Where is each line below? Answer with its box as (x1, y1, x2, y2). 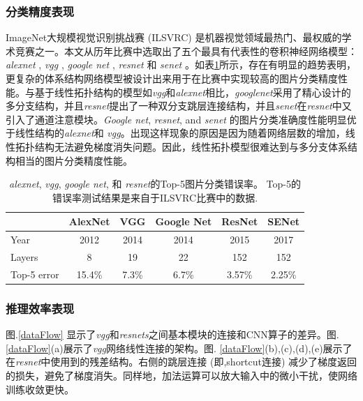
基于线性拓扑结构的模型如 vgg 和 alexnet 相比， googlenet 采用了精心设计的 (34, 84, 351, 99)
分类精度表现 (6, 2, 75, 20)
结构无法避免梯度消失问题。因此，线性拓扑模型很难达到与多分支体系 (34, 139, 348, 153)
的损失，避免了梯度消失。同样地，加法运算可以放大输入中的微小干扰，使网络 (6, 368, 357, 382)
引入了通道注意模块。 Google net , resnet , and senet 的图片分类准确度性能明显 (6, 112, 347, 126)
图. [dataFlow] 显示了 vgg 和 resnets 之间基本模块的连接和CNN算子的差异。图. (6, 327, 339, 342)
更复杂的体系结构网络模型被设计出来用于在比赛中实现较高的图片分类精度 (6, 71, 338, 85)
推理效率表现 (6, 299, 75, 317)
